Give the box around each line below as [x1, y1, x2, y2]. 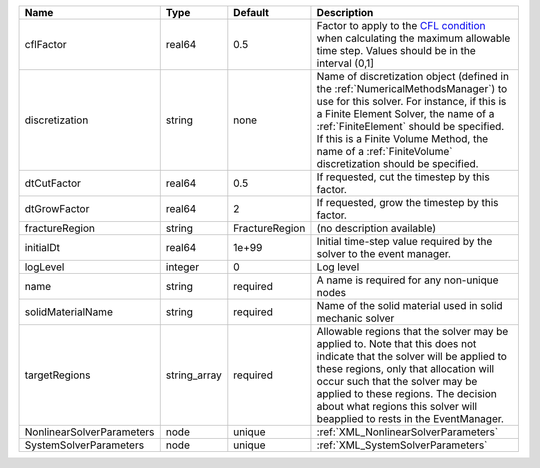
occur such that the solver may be [316, 375, 478, 388]
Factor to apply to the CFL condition [316, 19, 486, 32]
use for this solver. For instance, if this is [316, 95, 507, 108]
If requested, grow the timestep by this [316, 196, 499, 209]
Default [233, 6, 270, 19]
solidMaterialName [24, 305, 114, 319]
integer [165, 260, 200, 274]
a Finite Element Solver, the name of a [316, 107, 495, 120]
